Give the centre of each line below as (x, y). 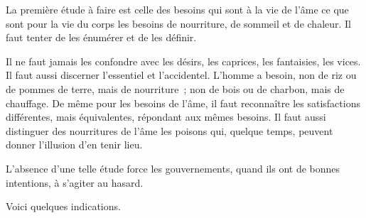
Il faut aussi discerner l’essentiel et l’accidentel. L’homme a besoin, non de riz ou (181, 75)
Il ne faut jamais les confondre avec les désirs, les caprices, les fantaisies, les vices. (183, 61)
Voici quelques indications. (63, 206)
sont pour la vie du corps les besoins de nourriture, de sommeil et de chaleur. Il (179, 23)
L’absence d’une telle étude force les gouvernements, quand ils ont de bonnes (173, 168)
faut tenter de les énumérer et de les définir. (101, 37)
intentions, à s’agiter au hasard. (75, 182)
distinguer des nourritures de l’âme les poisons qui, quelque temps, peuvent (169, 130)
